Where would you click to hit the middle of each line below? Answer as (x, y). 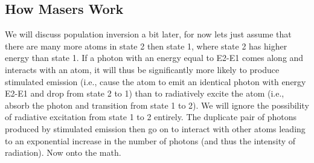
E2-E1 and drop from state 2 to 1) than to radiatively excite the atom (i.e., (145, 93)
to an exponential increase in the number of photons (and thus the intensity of (150, 140)
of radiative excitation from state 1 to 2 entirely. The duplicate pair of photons (151, 117)
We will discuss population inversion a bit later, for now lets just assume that (148, 34)
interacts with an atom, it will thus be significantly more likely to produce (142, 69)
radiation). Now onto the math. (63, 152)
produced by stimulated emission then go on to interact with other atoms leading (155, 128)
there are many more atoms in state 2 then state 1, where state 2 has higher (146, 46)
